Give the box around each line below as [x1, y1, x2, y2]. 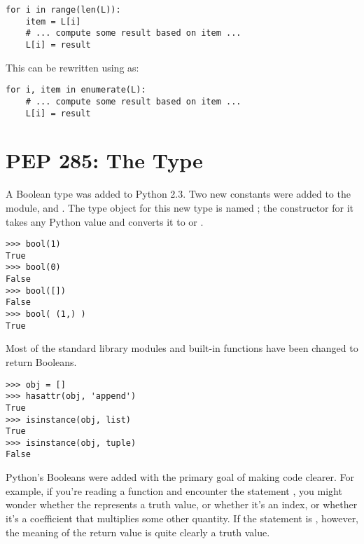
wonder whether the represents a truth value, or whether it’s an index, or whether [6, 497, 358, 512]
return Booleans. [6, 354, 77, 369]
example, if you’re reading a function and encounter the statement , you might [6, 483, 342, 498]
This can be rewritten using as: [6, 60, 139, 74]
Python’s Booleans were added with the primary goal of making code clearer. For [6, 470, 354, 484]
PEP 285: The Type [6, 146, 203, 175]
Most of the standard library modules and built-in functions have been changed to [6, 341, 358, 355]
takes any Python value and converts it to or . [6, 214, 204, 229]
